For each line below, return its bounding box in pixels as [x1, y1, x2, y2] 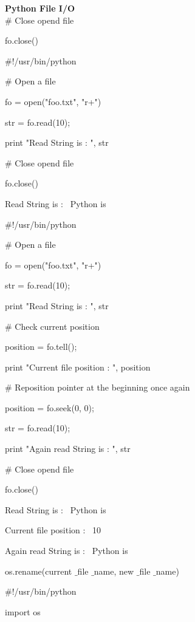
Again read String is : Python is [5, 544, 128, 557]
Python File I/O [5, 2, 75, 14]
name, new [94, 564, 134, 577]
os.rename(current [5, 564, 72, 577]
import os [5, 605, 41, 618]
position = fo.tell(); [5, 340, 77, 353]
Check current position [15, 320, 100, 332]
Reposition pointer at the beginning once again [15, 381, 190, 394]
